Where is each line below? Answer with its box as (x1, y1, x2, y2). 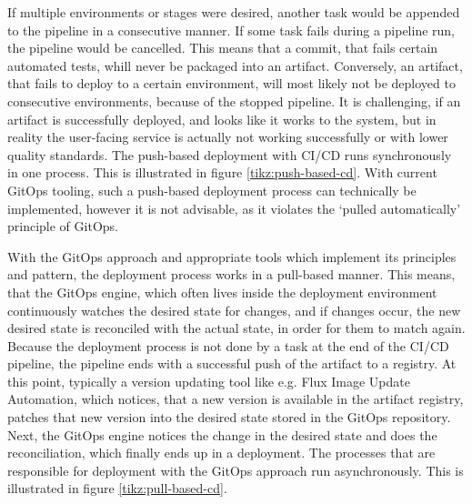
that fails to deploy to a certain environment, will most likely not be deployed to (7, 74, 456, 93)
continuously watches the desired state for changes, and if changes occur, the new (7, 300, 461, 319)
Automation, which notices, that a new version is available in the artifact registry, (7, 389, 464, 408)
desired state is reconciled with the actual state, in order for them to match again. (7, 318, 466, 338)
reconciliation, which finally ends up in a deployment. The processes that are (7, 443, 436, 462)
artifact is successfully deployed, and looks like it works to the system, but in (7, 109, 437, 128)
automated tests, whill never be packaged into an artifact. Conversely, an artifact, (7, 55, 463, 75)
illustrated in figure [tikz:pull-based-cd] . (7, 479, 227, 498)
